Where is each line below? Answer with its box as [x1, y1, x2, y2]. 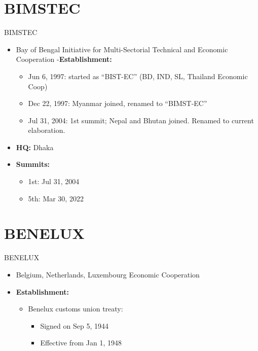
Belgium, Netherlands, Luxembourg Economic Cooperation [16, 269, 200, 279]
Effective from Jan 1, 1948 [40, 337, 122, 348]
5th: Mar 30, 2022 [28, 193, 84, 203]
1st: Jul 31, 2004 [28, 176, 80, 187]
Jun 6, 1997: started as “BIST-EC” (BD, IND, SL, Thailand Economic [28, 71, 248, 81]
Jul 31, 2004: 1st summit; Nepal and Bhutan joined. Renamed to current [28, 115, 254, 125]
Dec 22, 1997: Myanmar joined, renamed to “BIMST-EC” [28, 98, 207, 109]
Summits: [16, 159, 50, 169]
